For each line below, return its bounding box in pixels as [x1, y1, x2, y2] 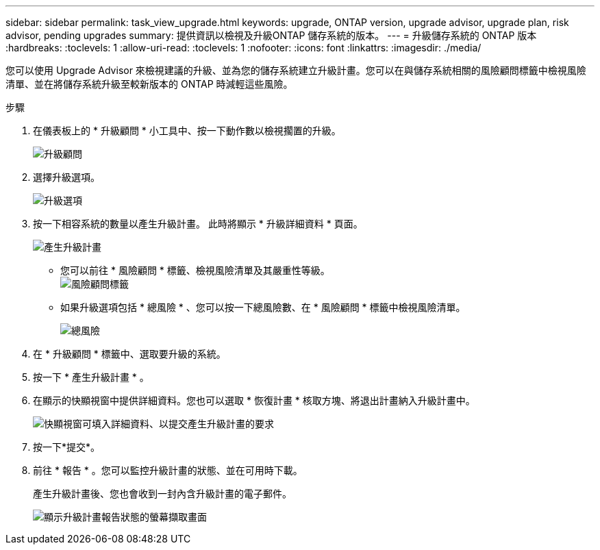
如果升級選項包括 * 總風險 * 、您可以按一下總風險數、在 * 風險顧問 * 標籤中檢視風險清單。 [60, 301, 466, 313]
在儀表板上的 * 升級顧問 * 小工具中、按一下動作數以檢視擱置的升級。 [33, 125, 341, 136]
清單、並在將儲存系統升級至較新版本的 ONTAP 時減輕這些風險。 [5, 78, 293, 90]
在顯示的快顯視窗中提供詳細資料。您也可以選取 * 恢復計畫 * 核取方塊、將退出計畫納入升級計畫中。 [33, 395, 475, 406]
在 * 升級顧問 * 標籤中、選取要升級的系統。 [33, 348, 226, 360]
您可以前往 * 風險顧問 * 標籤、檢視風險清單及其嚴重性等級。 [60, 264, 330, 276]
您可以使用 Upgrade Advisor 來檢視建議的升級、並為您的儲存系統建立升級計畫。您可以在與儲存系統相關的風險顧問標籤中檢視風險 [5, 64, 586, 76]
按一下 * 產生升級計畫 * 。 [33, 371, 149, 383]
